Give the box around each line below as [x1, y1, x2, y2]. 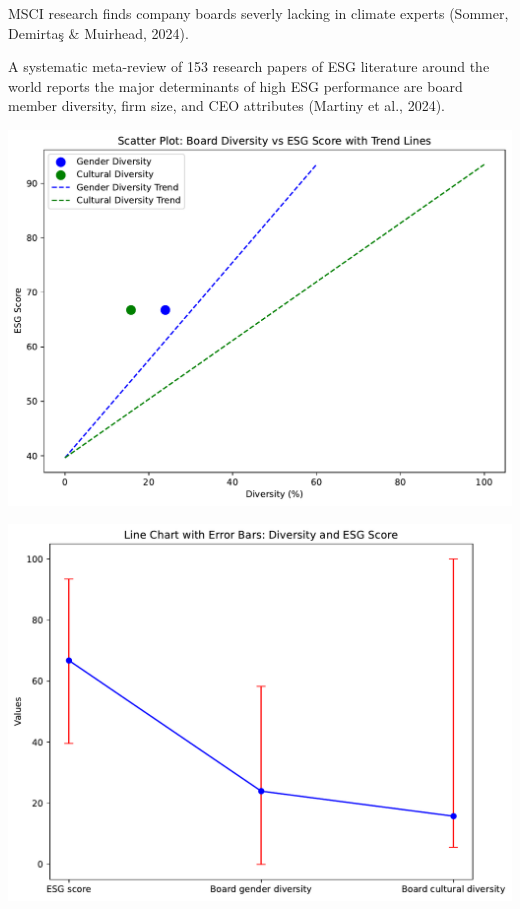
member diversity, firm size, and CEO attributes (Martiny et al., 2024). [8, 95, 445, 116]
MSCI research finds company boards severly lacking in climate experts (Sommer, [8, 3, 509, 23]
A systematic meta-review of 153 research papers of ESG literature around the [8, 56, 490, 77]
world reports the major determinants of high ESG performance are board [8, 75, 463, 96]
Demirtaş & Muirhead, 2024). [8, 22, 189, 43]
